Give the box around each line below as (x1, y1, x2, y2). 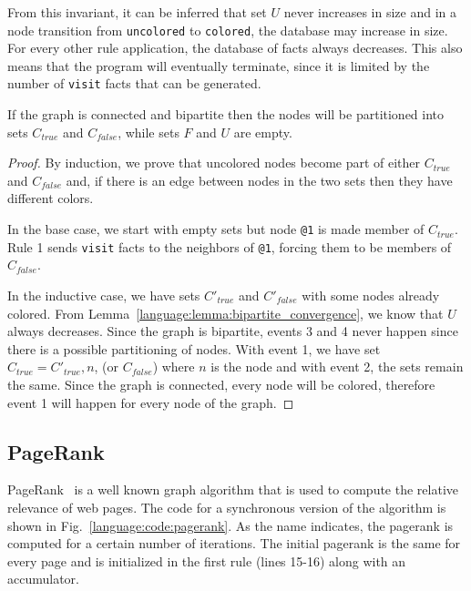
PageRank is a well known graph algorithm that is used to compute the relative (7, 480, 459, 499)
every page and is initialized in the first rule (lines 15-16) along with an (7, 551, 406, 570)
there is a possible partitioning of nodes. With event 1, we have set (7, 339, 381, 358)
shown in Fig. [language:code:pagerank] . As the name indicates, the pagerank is (7, 515, 454, 535)
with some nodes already (302, 285, 440, 304)
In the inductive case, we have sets (7, 285, 200, 304)
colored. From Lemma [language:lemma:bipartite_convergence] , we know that (7, 303, 444, 322)
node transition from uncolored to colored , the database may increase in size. (7, 20, 448, 39)
